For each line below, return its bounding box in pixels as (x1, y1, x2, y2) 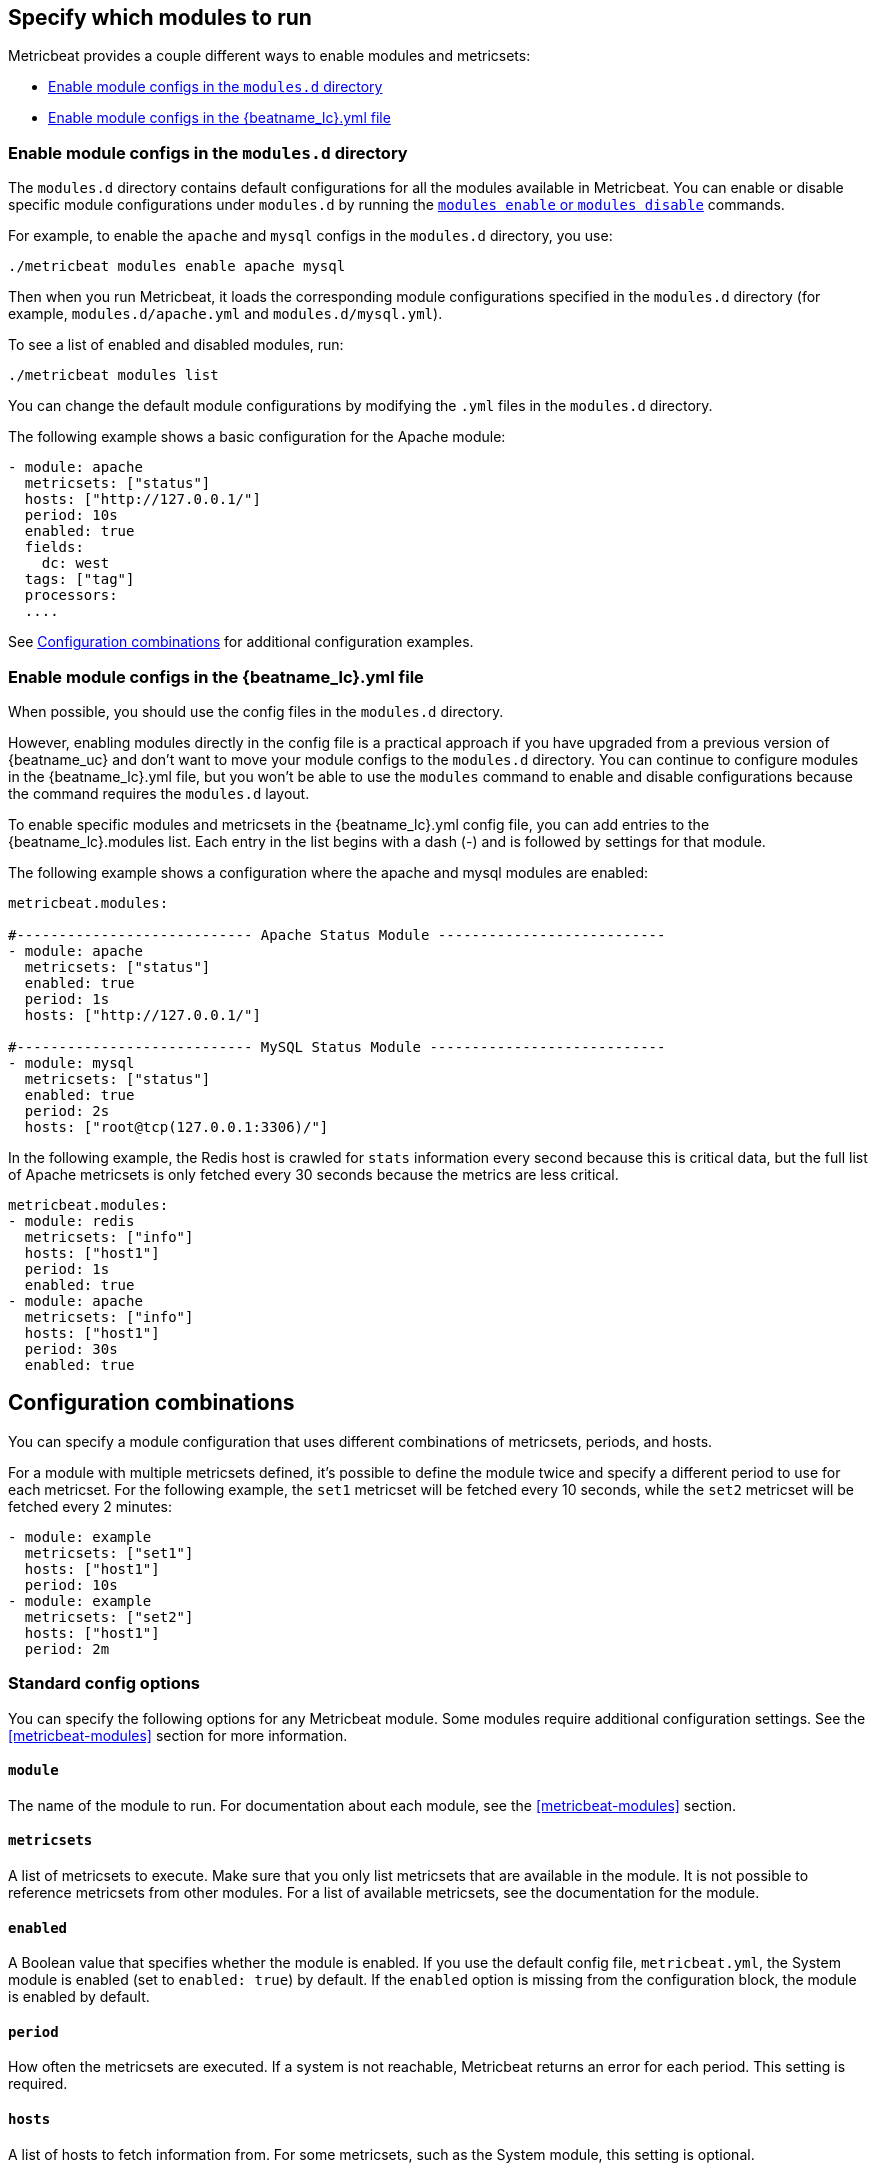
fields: (24, 539, 84, 556)
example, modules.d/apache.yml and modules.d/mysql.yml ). (8, 305, 443, 323)
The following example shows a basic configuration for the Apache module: (8, 428, 506, 446)
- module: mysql (8, 1054, 135, 1071)
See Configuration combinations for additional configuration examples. (8, 633, 474, 651)
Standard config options (8, 1673, 201, 1694)
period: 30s (24, 1340, 118, 1357)
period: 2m (24, 1640, 110, 1657)
